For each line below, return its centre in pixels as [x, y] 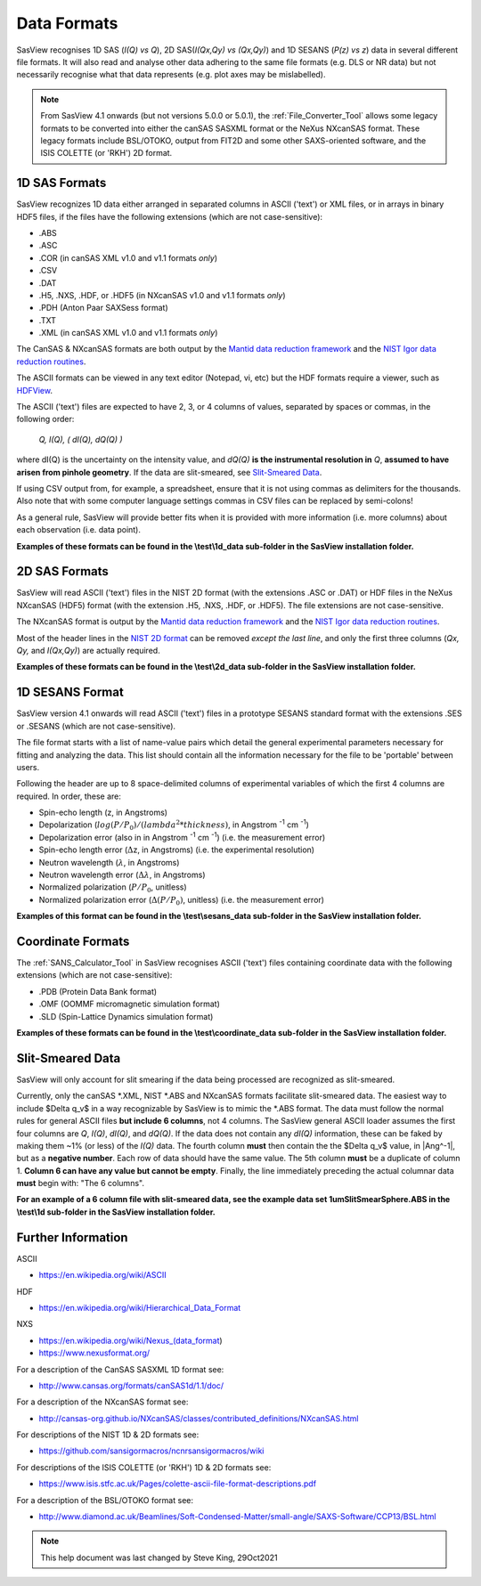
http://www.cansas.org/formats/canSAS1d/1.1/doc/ [131, 1386]
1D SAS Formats [61, 183]
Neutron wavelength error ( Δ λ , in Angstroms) [122, 875]
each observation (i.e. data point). [79, 530]
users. [28, 767]
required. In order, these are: [69, 796]
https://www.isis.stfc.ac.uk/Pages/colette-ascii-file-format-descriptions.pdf [177, 1484]
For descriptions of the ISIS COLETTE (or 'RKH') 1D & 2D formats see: [144, 1467]
